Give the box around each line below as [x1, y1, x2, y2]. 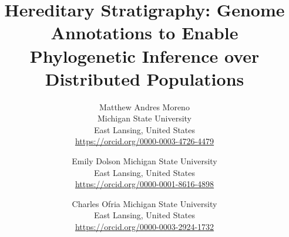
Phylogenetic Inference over [29, 43, 260, 67]
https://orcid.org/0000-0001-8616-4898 [75, 178, 214, 190]
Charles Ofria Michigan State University [72, 197, 217, 209]
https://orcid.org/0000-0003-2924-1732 [75, 221, 214, 233]
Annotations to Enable [51, 21, 238, 45]
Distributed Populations [45, 66, 244, 90]
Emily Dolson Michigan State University [72, 155, 217, 167]
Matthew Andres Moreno [99, 100, 190, 113]
